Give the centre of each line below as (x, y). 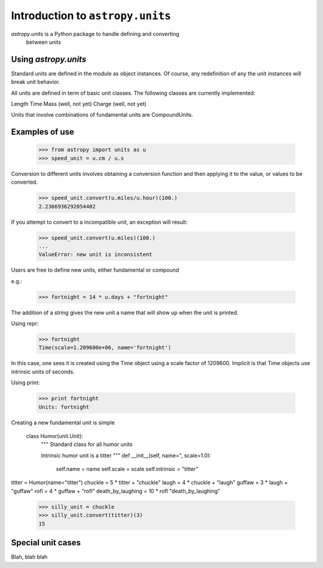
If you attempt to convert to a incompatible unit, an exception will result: (99, 222)
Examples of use (42, 132)
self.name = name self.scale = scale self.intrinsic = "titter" (127, 469)
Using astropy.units (49, 59)
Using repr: (25, 324)
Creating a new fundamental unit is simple (63, 423)
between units (44, 42)
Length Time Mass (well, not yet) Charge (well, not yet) (79, 104)
